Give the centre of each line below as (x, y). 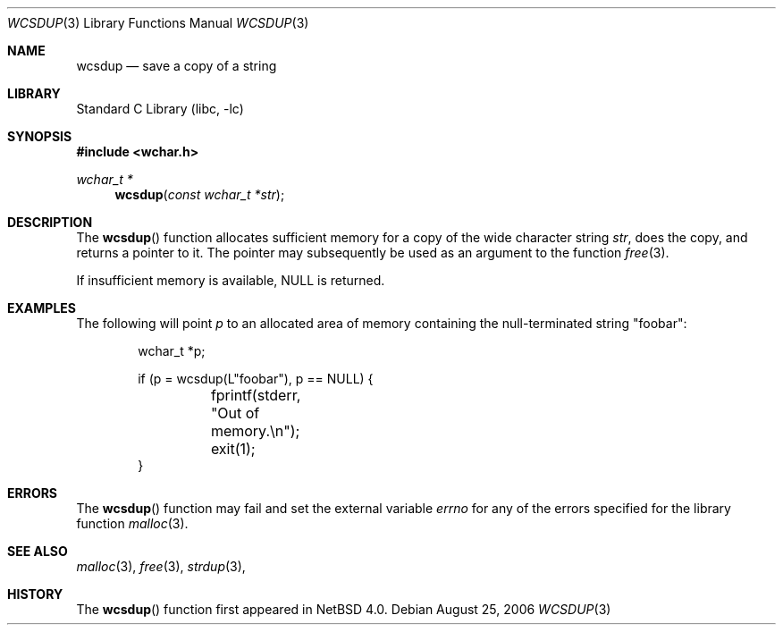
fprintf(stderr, (256, 395)
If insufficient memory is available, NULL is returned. (231, 280)
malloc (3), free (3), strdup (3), (161, 566)
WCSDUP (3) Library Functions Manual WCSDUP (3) (158, 23)
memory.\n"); (255, 431)
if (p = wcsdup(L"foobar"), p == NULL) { (256, 379)
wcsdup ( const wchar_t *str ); (200, 194)
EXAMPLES (42, 308)
